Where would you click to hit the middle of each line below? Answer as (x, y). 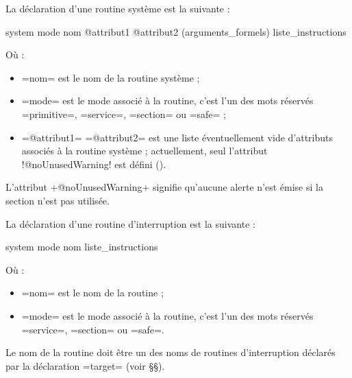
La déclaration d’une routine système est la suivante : (118, 8)
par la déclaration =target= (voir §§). (85, 365)
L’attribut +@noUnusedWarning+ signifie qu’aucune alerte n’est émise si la (164, 187)
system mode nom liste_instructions (82, 247)
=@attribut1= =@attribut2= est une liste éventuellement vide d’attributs (177, 137)
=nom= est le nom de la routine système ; (111, 77)
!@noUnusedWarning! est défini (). (94, 164)
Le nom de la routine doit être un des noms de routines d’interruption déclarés (171, 352)
